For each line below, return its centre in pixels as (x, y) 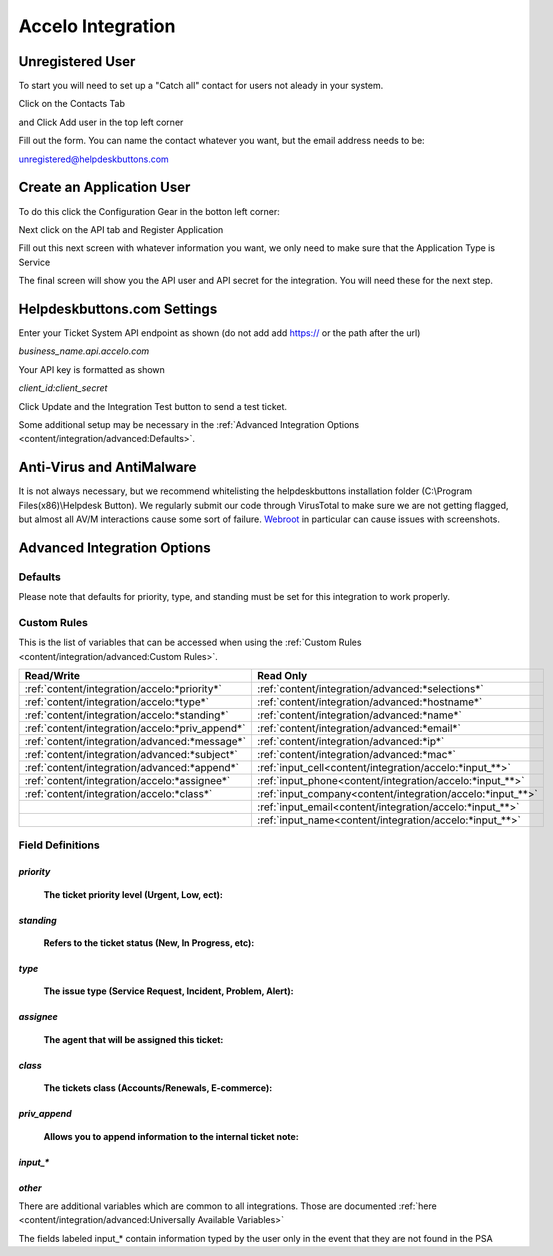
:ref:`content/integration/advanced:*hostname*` (369, 702)
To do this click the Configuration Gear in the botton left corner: (149, 211)
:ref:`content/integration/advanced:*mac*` (356, 755)
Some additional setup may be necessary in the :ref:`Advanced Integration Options (189, 424)
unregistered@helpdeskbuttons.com (93, 159)
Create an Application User (104, 187)
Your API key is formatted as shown (91, 369)
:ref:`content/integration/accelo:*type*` (117, 702)
